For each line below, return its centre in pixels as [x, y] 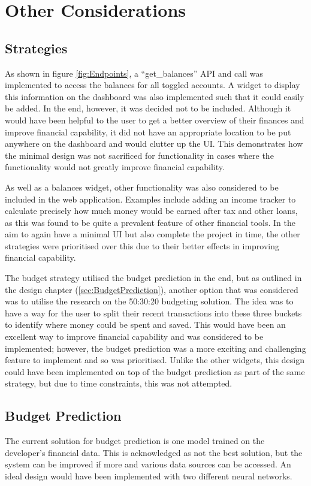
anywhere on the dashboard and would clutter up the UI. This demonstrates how [154, 144]
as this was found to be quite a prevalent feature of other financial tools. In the [150, 222]
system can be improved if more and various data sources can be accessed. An [148, 464]
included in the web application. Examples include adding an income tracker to [150, 199]
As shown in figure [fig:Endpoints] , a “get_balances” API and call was [134, 73]
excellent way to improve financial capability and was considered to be [134, 336]
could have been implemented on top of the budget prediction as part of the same [155, 371]
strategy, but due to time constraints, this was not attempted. [119, 383]
